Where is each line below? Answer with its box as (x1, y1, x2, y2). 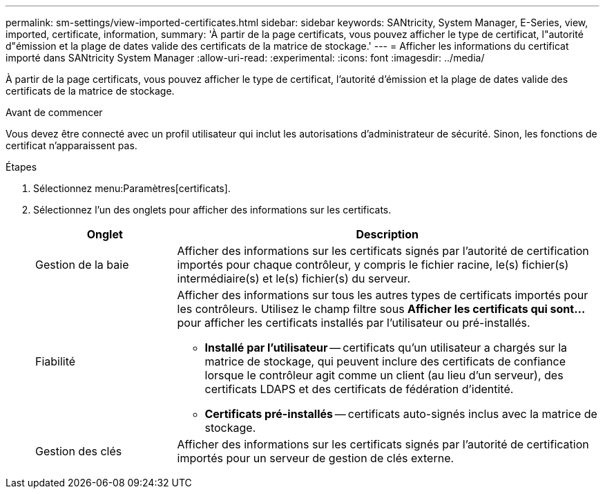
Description (356, 227, 419, 241)
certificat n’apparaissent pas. (6, 140, 137, 151)
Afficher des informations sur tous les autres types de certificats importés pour (177, 288, 588, 302)
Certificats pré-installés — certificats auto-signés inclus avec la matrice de (204, 407, 597, 421)
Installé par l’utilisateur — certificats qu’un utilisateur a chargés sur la (204, 341, 567, 354)
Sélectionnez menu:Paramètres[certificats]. (33, 182, 231, 194)
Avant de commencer (6, 106, 103, 118)
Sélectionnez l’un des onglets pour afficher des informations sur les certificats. (33, 204, 392, 216)
